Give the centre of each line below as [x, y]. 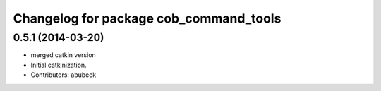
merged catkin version [64, 55]
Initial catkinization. [59, 65]
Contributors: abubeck [64, 75]
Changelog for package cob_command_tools [147, 18]
